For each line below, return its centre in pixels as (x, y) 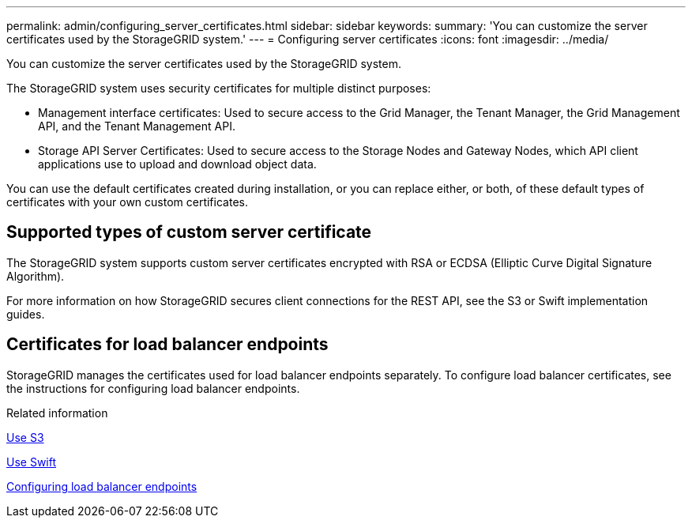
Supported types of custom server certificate (189, 232)
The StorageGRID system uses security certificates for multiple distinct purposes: (219, 88)
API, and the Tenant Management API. (137, 126)
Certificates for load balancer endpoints (167, 345)
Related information (57, 413)
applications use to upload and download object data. (177, 164)
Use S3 (25, 437)
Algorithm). (36, 276)
